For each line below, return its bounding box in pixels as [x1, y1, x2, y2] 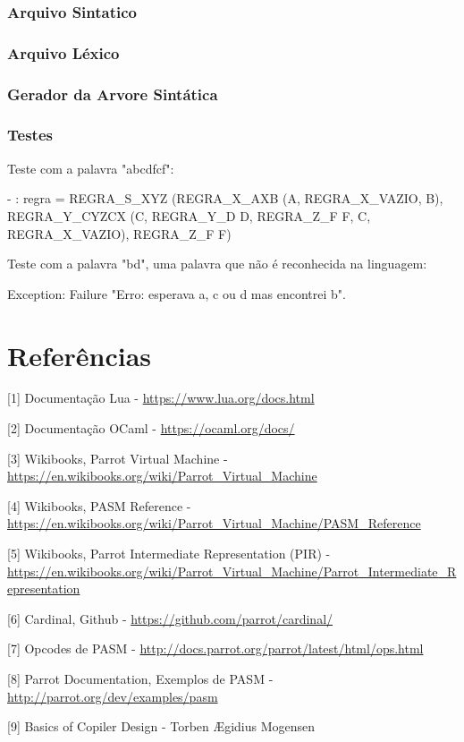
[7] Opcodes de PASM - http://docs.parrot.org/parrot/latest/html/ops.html [7, 639, 424, 658]
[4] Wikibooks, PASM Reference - [7, 496, 191, 515]
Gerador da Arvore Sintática [7, 82, 218, 105]
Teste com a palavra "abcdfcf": [7, 158, 174, 177]
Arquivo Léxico [7, 41, 120, 64]
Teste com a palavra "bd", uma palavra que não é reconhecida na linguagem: [7, 254, 427, 273]
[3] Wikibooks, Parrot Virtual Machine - [7, 448, 228, 467]
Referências [7, 337, 152, 373]
